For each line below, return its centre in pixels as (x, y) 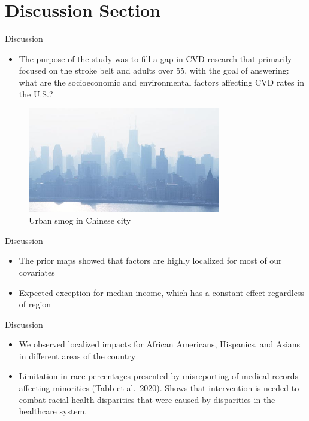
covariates (37, 272)
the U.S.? (36, 94)
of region (35, 304)
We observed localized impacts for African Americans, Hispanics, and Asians (160, 344)
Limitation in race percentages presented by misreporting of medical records (159, 376)
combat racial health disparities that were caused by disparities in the (147, 399)
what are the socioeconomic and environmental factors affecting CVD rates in (161, 82)
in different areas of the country (77, 356)
